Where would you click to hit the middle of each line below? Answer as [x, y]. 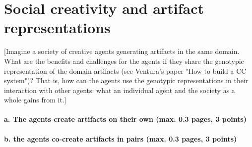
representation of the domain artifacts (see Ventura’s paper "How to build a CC [125, 71]
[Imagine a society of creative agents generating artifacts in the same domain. [122, 51]
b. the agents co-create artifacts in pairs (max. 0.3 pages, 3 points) [121, 138]
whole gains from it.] [35, 100]
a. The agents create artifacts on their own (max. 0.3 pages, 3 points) [126, 119]
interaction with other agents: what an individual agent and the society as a [120, 90]
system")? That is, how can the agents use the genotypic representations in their [126, 80]
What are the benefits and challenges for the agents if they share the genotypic [124, 61]
